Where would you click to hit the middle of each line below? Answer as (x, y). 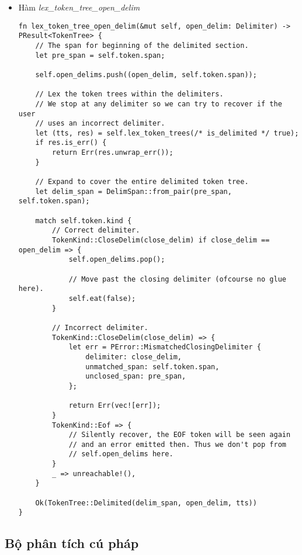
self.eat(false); (102, 298)
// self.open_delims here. (121, 454)
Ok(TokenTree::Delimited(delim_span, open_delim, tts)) (146, 503)
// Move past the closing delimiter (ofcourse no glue (177, 279)
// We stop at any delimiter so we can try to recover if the (159, 104)
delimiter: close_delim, (133, 357)
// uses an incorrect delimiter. (100, 124)
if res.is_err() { (71, 143)
